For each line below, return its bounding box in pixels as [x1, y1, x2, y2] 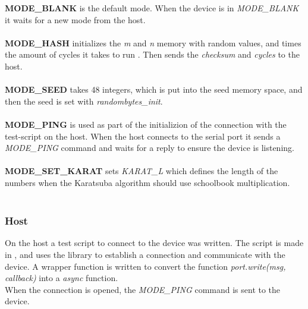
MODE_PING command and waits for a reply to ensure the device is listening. [5, 141, 294, 154]
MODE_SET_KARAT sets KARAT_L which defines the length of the [5, 165, 278, 177]
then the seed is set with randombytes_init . [5, 94, 163, 107]
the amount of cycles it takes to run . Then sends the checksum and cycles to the [5, 48, 300, 61]
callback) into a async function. [5, 272, 118, 284]
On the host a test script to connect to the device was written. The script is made [5, 237, 304, 249]
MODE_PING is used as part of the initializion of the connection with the [5, 118, 287, 130]
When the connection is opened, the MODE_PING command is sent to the [5, 283, 281, 295]
